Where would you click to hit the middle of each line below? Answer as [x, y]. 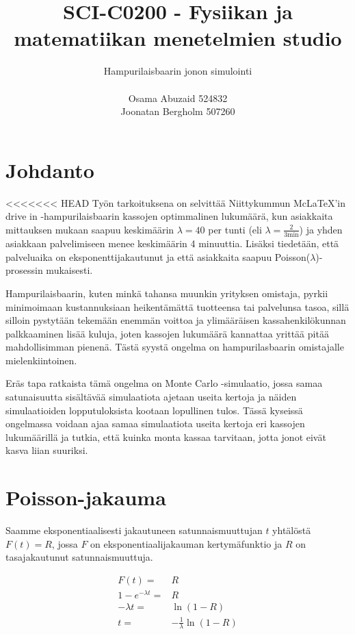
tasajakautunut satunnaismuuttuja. [79, 557]
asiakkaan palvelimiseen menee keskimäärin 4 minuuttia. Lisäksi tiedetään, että [172, 243]
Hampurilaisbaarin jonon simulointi [178, 71]
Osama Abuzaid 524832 [178, 98]
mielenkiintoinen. [41, 360]
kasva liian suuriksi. [47, 450]
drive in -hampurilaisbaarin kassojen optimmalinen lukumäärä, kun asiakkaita [169, 216]
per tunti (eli [235, 229]
